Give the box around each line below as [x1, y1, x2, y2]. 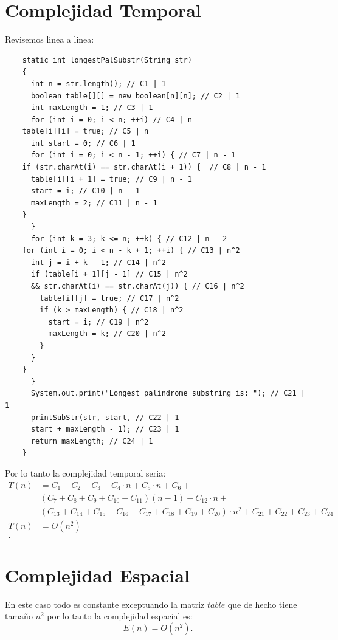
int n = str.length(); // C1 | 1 [30, 79, 166, 88]
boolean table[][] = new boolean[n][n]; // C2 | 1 [30, 91, 240, 100]
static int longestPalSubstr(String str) [22, 55, 192, 64]
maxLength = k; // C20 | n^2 [48, 329, 166, 339]
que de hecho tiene [227, 597, 297, 610]
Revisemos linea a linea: [5, 33, 94, 46]
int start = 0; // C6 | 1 [30, 139, 136, 148]
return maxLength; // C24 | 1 [30, 436, 153, 446]
